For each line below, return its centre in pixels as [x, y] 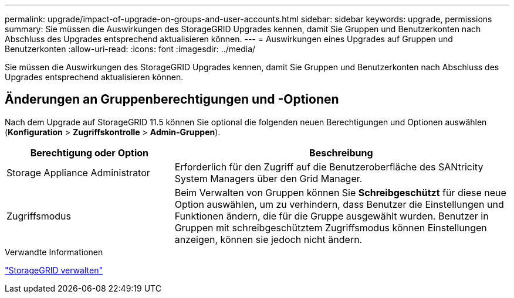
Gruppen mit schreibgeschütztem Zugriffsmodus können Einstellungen [331, 227]
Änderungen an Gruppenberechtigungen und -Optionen [172, 100]
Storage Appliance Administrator [78, 172]
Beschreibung [341, 153]
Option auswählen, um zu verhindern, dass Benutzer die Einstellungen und [339, 204]
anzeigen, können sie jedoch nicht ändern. [268, 239]
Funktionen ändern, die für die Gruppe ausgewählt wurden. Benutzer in [332, 216]
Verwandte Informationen [54, 252]
